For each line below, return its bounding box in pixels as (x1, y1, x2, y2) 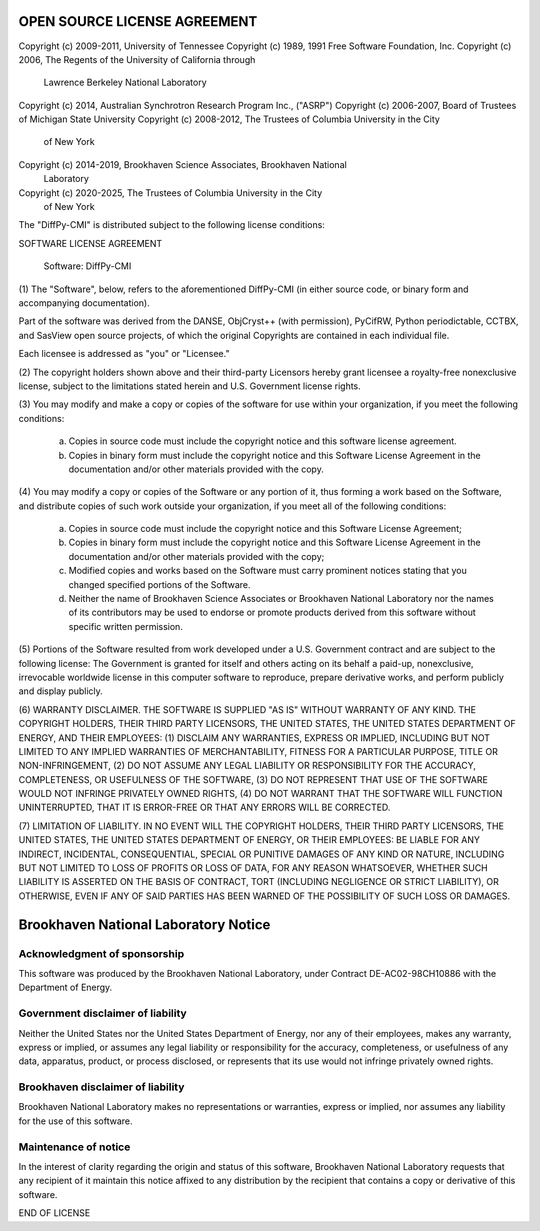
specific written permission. (68, 620, 184, 632)
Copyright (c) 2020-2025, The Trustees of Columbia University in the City (18, 186, 323, 199)
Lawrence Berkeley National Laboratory (43, 76, 207, 89)
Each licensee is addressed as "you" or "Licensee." (18, 348, 230, 360)
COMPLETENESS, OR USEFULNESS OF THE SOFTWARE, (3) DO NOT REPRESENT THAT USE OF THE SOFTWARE (18, 773, 489, 785)
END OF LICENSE (18, 1207, 91, 1219)
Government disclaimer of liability (18, 1006, 187, 1020)
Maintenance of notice (18, 1140, 131, 1154)
